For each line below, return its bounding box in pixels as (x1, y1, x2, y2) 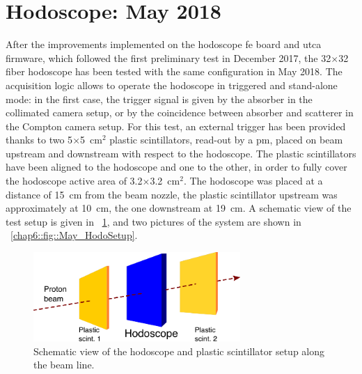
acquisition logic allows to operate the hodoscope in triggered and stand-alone (6, 77, 338, 92)
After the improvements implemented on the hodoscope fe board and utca (6, 37, 322, 52)
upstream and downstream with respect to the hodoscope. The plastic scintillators (6, 146, 356, 160)
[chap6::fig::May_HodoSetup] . (10, 228, 138, 242)
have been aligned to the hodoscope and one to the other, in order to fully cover (6, 159, 347, 174)
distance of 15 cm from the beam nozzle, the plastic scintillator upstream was (6, 187, 338, 201)
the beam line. (33, 357, 95, 372)
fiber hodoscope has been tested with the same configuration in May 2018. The (6, 64, 343, 79)
